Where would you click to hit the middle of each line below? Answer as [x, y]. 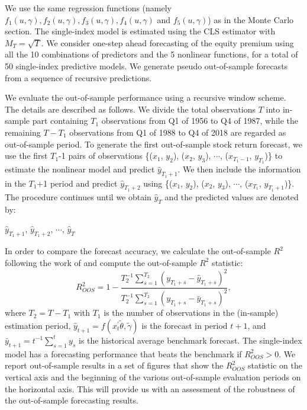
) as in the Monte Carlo [251, 19]
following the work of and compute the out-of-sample [101, 262]
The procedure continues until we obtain [78, 196]
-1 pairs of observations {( [106, 156]
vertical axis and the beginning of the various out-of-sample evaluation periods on [153, 377]
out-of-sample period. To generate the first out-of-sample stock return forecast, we [154, 144]
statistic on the [275, 365]
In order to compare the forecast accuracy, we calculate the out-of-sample [138, 251]
